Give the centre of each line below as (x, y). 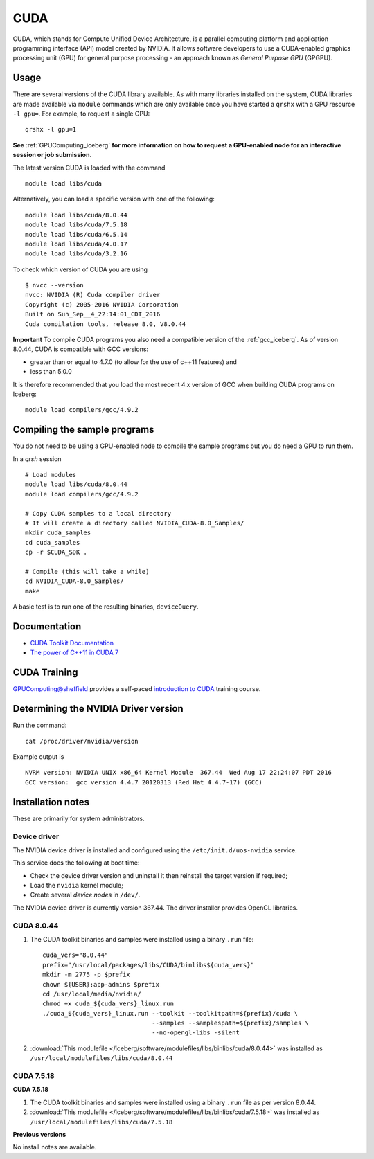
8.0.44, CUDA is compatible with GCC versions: (81, 349)
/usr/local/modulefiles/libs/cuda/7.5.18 (101, 1122)
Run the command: (40, 725)
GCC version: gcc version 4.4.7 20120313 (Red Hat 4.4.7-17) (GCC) (144, 782)
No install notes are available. (55, 1147)
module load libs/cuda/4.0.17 (77, 244)
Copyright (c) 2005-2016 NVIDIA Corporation (102, 304)
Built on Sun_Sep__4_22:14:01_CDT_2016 (93, 314)
